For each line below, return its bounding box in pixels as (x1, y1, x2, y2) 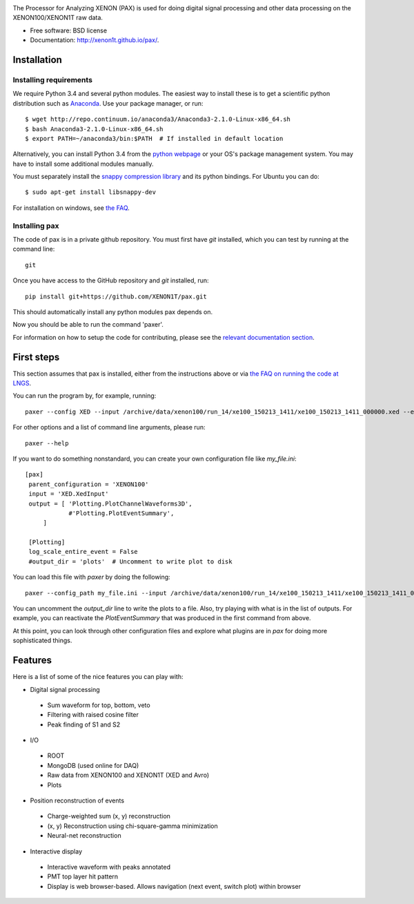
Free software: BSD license (30, 26, 107, 35)
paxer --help (25, 439, 69, 447)
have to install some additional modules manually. (12, 160, 155, 168)
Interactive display (30, 847, 83, 856)
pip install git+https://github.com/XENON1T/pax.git (25, 292, 207, 300)
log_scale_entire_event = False (28, 548, 138, 556)
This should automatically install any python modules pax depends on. (12, 307, 213, 316)
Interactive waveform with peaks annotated (47, 863, 171, 871)
